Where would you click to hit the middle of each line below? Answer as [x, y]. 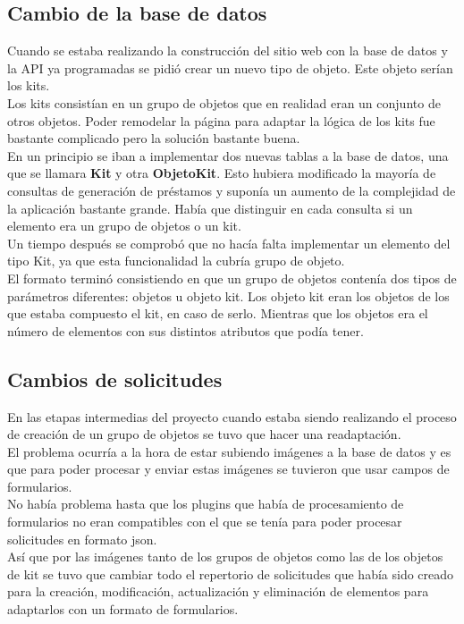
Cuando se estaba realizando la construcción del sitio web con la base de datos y [228, 51]
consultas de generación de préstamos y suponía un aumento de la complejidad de [232, 190]
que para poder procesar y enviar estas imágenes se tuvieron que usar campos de [228, 469]
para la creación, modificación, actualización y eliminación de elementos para [218, 591]
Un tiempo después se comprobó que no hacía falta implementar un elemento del [229, 243]
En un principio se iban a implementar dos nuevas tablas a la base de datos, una [228, 155]
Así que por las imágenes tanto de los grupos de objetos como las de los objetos [225, 557]
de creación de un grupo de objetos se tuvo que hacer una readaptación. [204, 434]
